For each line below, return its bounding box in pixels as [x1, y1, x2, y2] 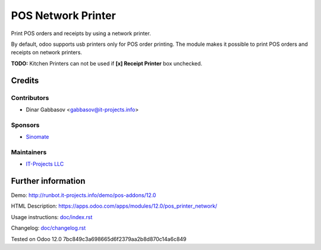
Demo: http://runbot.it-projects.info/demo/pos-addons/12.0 [11, 192, 156, 199]
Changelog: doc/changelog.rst [11, 224, 86, 232]
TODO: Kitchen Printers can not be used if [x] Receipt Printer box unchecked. [11, 60, 203, 67]
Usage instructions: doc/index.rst [11, 213, 93, 220]
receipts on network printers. [11, 49, 83, 56]
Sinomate [26, 133, 49, 140]
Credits [11, 75, 39, 86]
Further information [11, 176, 86, 186]
